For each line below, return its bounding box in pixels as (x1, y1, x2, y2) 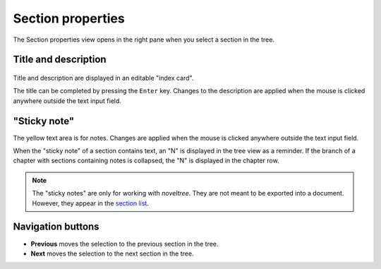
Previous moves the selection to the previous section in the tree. (30, 239, 219, 248)
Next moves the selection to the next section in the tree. (30, 249, 194, 258)
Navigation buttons (13, 221, 99, 233)
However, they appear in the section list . (32, 198, 150, 208)
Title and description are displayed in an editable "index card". (13, 73, 194, 82)
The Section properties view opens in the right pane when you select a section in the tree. (13, 35, 275, 44)
